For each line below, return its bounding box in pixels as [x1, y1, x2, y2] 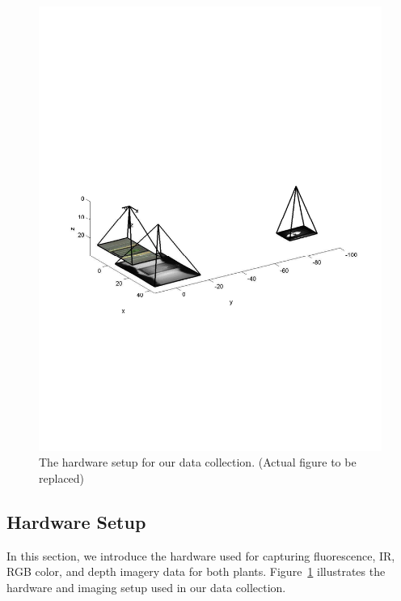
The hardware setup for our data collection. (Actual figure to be [39, 454, 357, 471]
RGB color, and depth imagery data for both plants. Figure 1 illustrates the [6, 563, 386, 580]
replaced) [39, 470, 85, 487]
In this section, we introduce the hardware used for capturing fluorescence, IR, [6, 547, 395, 564]
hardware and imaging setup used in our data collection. [6, 579, 286, 596]
